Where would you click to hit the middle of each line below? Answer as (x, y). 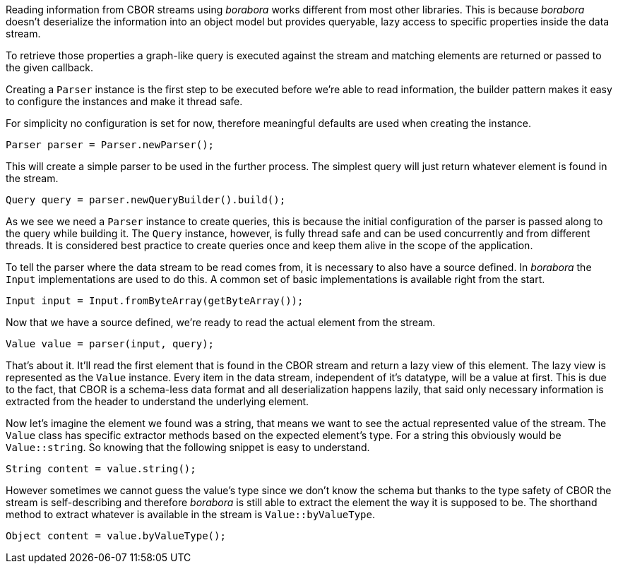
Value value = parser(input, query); (110, 344)
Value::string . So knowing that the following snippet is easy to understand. (188, 447)
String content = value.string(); (101, 469)
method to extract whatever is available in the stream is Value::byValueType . (190, 514)
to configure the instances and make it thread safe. (124, 101)
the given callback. (49, 67)
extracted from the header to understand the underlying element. (158, 401)
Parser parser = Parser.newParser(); (110, 145)
